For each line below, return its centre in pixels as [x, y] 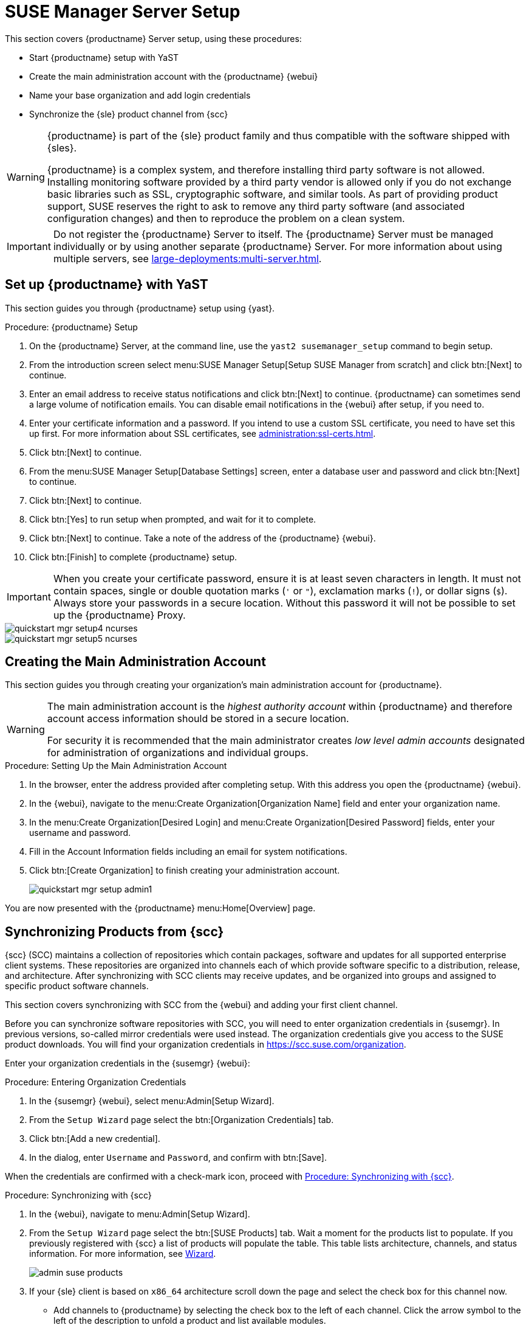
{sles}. [62, 148]
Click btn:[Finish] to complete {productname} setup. [133, 557]
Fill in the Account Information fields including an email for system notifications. [188, 852]
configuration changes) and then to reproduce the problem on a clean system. [226, 218]
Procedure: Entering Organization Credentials [96, 1082]
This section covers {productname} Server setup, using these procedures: [153, 38]
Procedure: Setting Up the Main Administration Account [116, 766]
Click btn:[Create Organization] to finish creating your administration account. [185, 871]
